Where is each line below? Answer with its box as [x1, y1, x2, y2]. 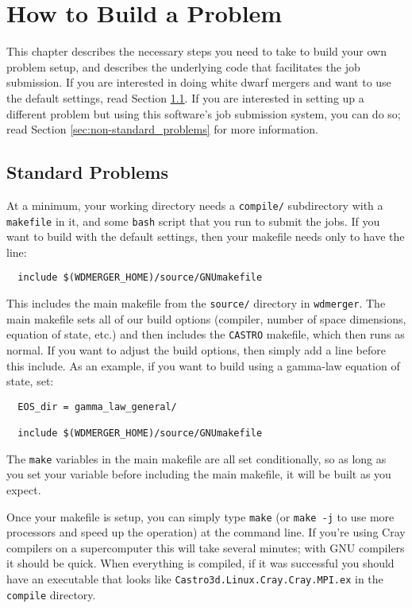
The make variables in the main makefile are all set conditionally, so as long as [6, 450, 387, 467]
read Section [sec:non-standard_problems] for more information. [6, 121, 318, 137]
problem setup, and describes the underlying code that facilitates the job [6, 58, 360, 75]
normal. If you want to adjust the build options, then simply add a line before [6, 341, 386, 358]
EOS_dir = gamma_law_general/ [17, 401, 177, 412]
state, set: [6, 373, 54, 389]
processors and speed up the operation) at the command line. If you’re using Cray [6, 524, 406, 540]
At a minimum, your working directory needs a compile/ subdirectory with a [6, 196, 383, 213]
